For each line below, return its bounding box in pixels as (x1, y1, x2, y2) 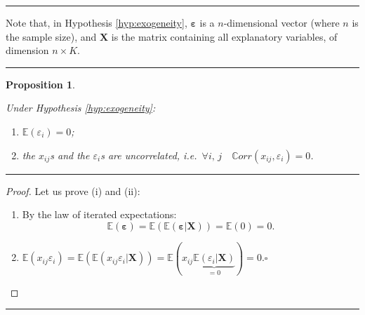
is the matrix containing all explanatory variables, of (111, 29, 338, 43)
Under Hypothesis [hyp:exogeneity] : (6, 100, 156, 115)
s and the (50, 147, 90, 162)
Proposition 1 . (6, 76, 75, 91)
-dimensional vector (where (223, 15, 340, 29)
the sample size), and (6, 29, 97, 43)
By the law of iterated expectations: (22, 207, 177, 222)
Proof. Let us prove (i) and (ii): (6, 183, 140, 198)
